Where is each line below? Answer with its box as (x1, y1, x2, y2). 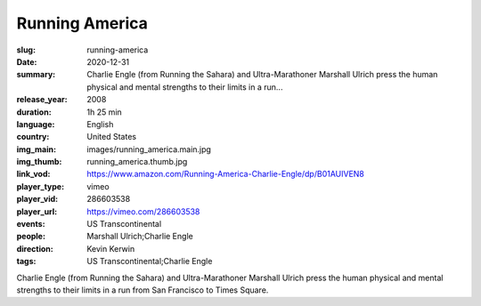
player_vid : (16, 194, 58, 205)
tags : (16, 256, 37, 267)
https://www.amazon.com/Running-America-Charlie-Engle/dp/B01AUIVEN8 (86, 169, 365, 180)
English (86, 118, 114, 129)
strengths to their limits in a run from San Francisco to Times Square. (16, 285, 269, 295)
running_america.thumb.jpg (86, 157, 188, 167)
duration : (16, 107, 53, 117)
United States (86, 132, 137, 142)
